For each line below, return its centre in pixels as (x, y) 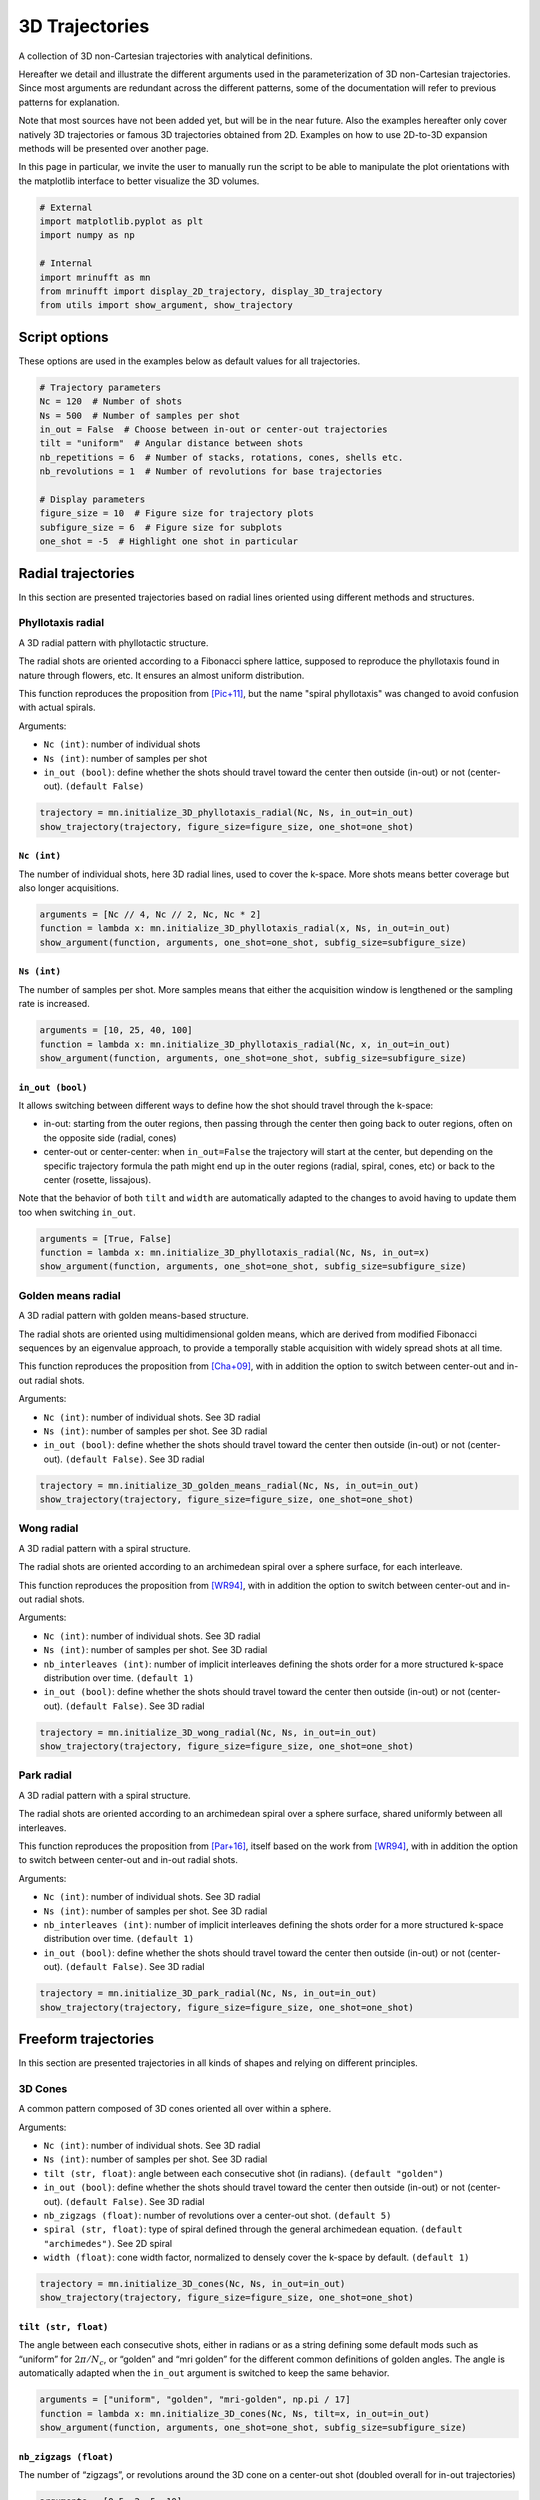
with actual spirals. (57, 707)
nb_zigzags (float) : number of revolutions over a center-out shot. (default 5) (217, 2215)
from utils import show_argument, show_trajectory (166, 305)
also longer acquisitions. (68, 888)
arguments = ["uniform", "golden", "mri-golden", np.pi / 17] (195, 2399)
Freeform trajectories (86, 2038)
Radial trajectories (76, 573)
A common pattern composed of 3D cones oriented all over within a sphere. (175, 2109)
